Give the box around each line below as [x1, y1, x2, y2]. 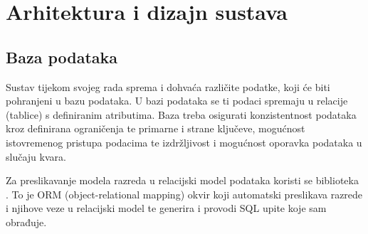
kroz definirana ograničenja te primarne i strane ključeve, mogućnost [6, 121, 305, 136]
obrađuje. [6, 214, 47, 229]
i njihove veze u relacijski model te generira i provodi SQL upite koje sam [6, 201, 327, 216]
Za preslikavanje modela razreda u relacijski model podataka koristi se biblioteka [6, 173, 359, 188]
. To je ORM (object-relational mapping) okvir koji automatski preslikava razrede [6, 186, 363, 201]
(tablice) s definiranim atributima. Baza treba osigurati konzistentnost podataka [6, 107, 357, 122]
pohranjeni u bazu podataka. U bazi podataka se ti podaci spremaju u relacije [6, 93, 348, 108]
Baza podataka [6, 46, 118, 68]
